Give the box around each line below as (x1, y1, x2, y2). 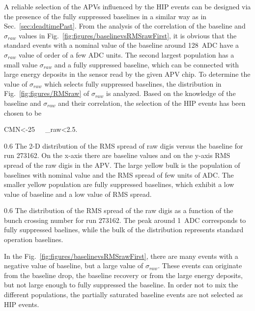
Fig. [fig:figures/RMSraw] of (4, 88, 89, 98)
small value (4, 59, 38, 69)
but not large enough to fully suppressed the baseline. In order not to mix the (4, 280, 238, 290)
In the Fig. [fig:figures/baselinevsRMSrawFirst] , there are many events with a (4, 250, 238, 261)
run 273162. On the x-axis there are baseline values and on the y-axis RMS (4, 150, 230, 160)
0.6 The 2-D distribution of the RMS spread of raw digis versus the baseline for (4, 140, 243, 151)
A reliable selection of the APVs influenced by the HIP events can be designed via (4, 1, 251, 11)
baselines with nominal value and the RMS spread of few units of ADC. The (4, 169, 234, 180)
